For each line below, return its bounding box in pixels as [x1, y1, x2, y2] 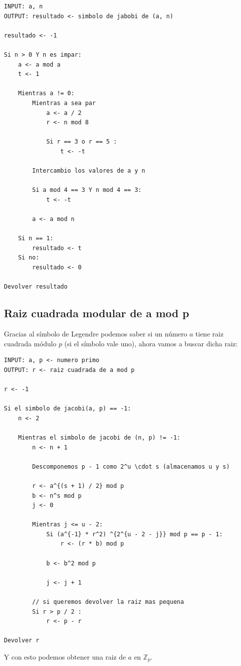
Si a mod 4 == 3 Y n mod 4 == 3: [32, 186, 142, 194]
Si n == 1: [18, 235, 54, 242]
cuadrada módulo [4, 338, 57, 348]
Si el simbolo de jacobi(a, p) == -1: [4, 405, 131, 412]
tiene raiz [195, 329, 224, 339]
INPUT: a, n [4, 3, 43, 10]
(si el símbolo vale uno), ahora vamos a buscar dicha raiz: [64, 338, 238, 348]
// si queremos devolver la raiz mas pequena [32, 598, 184, 606]
